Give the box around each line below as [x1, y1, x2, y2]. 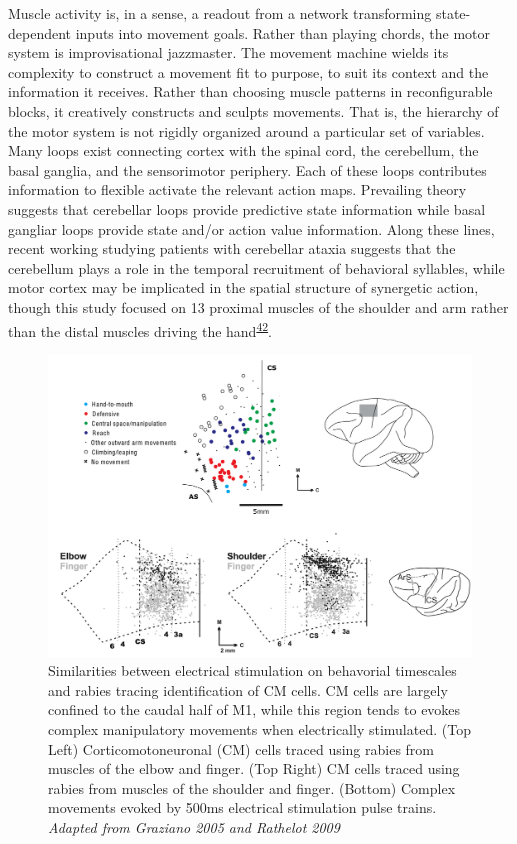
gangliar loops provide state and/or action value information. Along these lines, [8, 218, 495, 239]
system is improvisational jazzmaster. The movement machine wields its [8, 42, 449, 63]
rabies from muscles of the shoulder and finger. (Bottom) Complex [48, 777, 456, 798]
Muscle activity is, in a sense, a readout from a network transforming [8, 3, 432, 23]
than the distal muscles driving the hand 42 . [8, 317, 272, 341]
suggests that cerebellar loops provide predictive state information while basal [8, 198, 486, 219]
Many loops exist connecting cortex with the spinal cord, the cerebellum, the [8, 140, 479, 161]
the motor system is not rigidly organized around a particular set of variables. [8, 120, 485, 141]
